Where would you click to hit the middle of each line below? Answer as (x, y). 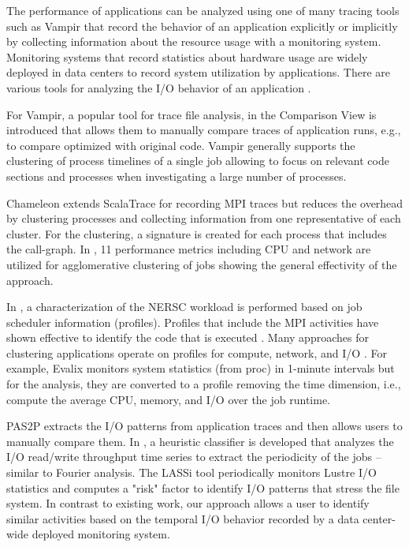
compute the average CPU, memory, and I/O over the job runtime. (168, 399)
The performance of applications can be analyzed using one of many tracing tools (203, 10)
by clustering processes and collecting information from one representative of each (204, 218)
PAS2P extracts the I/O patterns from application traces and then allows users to (204, 426)
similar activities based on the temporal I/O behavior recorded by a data (183, 518)
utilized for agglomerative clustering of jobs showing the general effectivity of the (202, 264)
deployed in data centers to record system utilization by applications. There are (198, 72)
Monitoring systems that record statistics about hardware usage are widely (187, 56)
